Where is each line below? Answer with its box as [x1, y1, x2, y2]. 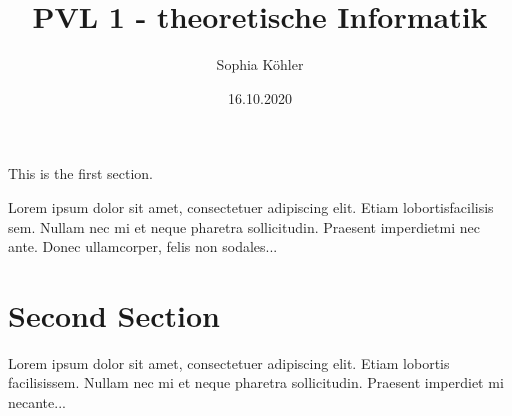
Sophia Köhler [216, 54, 304, 75]
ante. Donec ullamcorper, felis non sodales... [8, 236, 278, 257]
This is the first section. [8, 163, 153, 184]
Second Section [8, 294, 220, 335]
